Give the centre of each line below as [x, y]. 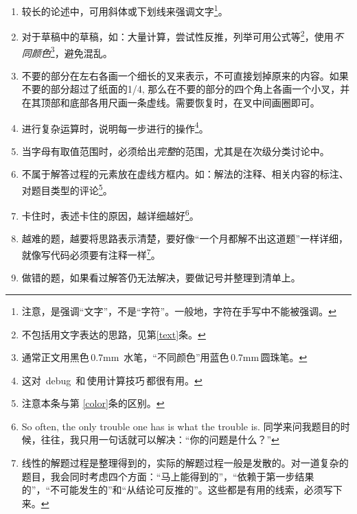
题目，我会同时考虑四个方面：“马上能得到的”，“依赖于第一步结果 [168, 476]
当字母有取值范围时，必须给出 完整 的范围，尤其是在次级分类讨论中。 [175, 151]
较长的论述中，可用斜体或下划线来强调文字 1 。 [125, 10]
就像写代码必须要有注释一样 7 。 [91, 254]
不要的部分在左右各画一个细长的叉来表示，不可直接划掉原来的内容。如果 [185, 75]
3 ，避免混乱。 [81, 51]
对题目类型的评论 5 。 [67, 189]
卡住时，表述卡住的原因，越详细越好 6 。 [110, 214]
